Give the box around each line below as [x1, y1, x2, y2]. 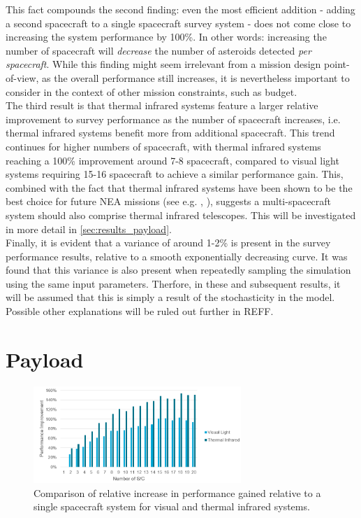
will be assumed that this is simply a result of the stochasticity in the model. [6, 290, 335, 304]
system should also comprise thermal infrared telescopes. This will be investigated [6, 207, 356, 222]
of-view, [6, 70, 39, 85]
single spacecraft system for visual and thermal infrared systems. [34, 499, 310, 514]
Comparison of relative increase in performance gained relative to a [34, 485, 321, 500]
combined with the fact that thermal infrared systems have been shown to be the [6, 180, 353, 195]
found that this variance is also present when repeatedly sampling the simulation [6, 262, 351, 277]
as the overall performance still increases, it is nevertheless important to [42, 70, 350, 85]
